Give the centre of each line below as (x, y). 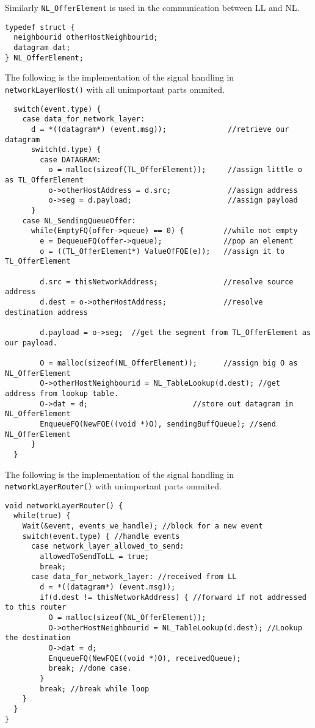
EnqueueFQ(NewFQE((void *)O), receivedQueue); (145, 658)
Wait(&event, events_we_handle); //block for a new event (143, 526)
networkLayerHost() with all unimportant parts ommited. (115, 89)
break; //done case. (90, 669)
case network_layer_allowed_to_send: (107, 546)
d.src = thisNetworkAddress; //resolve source (167, 282)
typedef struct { (40, 27)
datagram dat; (42, 47)
